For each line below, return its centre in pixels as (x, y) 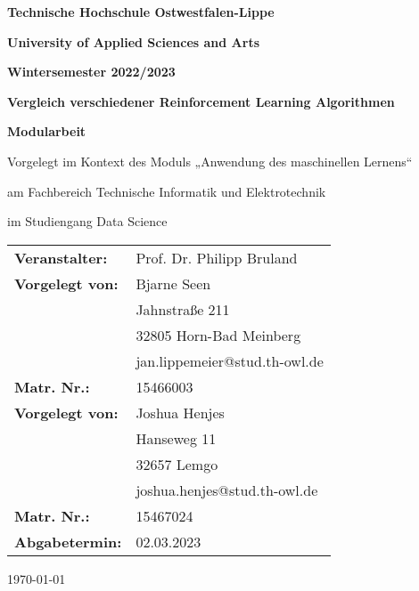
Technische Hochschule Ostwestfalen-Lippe (141, 12)
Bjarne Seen (173, 283)
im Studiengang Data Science (87, 221)
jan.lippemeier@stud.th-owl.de (230, 360)
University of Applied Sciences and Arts (133, 41)
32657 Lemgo (177, 464)
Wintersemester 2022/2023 (91, 72)
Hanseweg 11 (176, 438)
